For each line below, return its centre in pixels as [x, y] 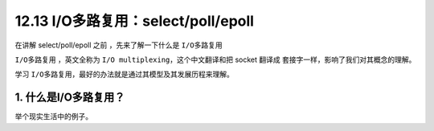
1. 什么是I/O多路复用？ [70, 98]
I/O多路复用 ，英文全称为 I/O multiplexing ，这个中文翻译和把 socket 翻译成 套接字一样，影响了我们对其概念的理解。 [215, 59]
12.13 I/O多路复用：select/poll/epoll [135, 21]
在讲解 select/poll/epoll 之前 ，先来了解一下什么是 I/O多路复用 [119, 45]
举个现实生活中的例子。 [53, 117]
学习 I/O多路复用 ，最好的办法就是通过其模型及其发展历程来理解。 [125, 74]
